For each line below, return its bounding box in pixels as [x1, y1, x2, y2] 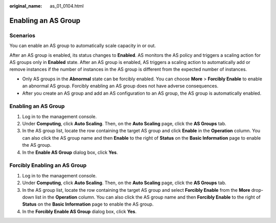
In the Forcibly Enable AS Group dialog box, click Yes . [22, 208, 137, 214]
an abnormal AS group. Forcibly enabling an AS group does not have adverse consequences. [22, 83, 219, 89]
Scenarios [9, 32, 36, 39]
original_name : [9, 3, 42, 9]
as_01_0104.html [50, 3, 84, 9]
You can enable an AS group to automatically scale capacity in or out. [9, 42, 156, 49]
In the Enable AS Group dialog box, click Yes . [22, 149, 118, 155]
